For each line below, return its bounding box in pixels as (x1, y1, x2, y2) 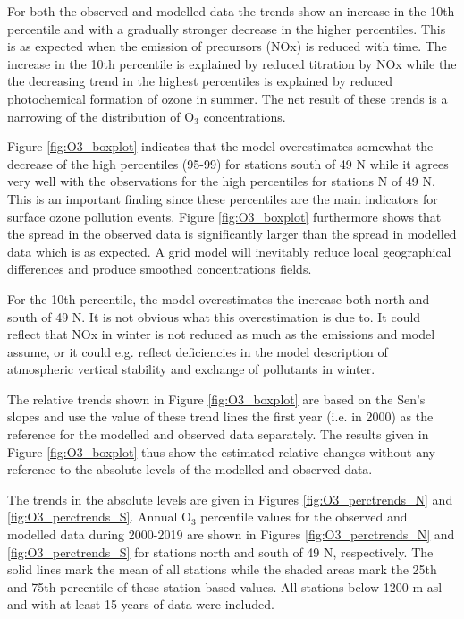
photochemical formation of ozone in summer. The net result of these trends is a (7, 89, 448, 107)
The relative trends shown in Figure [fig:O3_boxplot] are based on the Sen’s (7, 389, 426, 408)
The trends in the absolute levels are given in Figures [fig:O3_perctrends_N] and (7, 489, 453, 508)
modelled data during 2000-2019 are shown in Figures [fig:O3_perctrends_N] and (7, 525, 455, 544)
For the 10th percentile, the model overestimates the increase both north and (7, 289, 430, 308)
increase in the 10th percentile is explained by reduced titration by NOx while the (7, 54, 457, 72)
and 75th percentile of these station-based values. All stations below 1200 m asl (7, 577, 443, 596)
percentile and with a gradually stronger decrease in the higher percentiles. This (7, 19, 446, 38)
